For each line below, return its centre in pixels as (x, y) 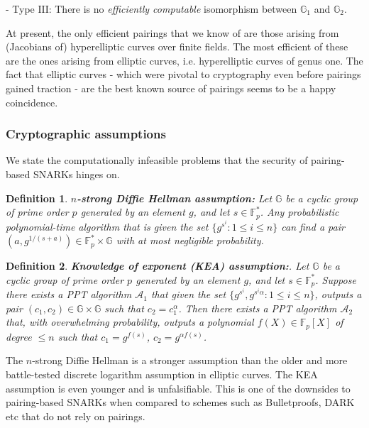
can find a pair (313, 226)
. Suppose (336, 279)
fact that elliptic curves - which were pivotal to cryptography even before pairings (183, 74)
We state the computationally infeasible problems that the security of (157, 160)
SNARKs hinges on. (76, 174)
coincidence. (32, 102)
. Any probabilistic (299, 212)
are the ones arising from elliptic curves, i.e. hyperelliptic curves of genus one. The (184, 60)
